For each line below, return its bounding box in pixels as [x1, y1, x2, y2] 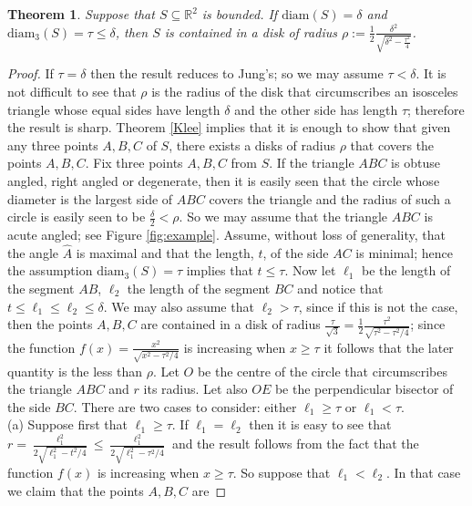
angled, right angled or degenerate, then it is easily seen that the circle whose [7, 170, 440, 190]
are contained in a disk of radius [140, 315, 321, 334]
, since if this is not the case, [298, 296, 458, 315]
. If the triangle [269, 153, 354, 172]
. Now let [284, 261, 336, 280]
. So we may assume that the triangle [179, 207, 388, 226]
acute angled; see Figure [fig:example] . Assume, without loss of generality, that [7, 224, 446, 243]
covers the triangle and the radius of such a [209, 189, 451, 208]
